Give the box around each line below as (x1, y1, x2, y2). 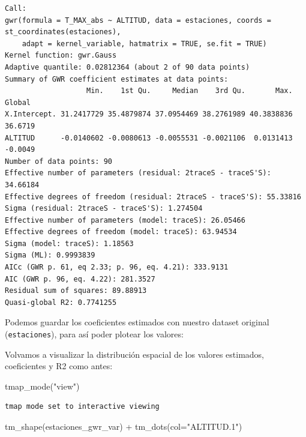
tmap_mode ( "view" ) (5, 379, 80, 392)
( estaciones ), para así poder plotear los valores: (5, 328, 184, 340)
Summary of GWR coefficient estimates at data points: (5, 74, 229, 83)
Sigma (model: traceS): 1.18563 (5, 239, 134, 248)
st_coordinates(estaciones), (5, 28, 121, 37)
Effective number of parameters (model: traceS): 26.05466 (5, 215, 245, 225)
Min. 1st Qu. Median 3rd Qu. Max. (86, 86, 293, 95)
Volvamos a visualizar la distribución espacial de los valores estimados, (5, 348, 264, 360)
